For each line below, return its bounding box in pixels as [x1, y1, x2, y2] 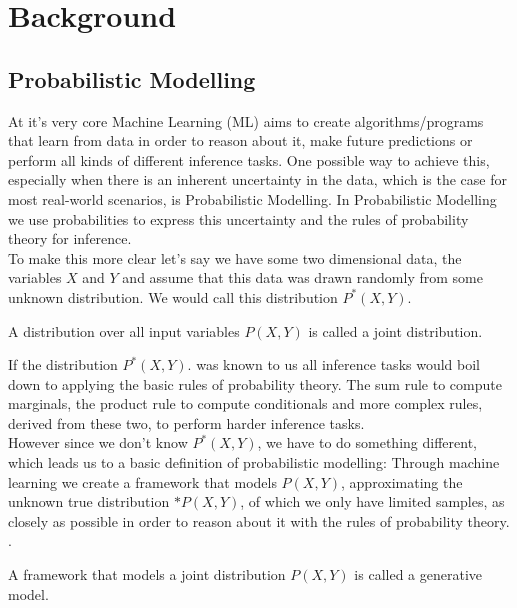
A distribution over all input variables [8, 320, 240, 341]
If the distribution [8, 354, 118, 375]
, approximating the [341, 471, 463, 492]
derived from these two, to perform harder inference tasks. [8, 412, 365, 433]
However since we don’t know [8, 432, 188, 453]
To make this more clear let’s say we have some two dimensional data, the [8, 247, 462, 268]
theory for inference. [8, 228, 132, 249]
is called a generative [354, 564, 483, 585]
